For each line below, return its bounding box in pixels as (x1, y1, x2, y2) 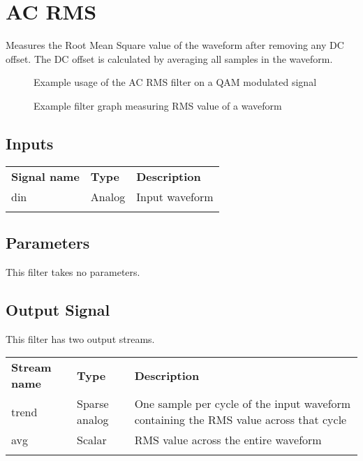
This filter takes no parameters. (6, 264, 140, 279)
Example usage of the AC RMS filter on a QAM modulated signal (34, 75, 317, 89)
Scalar (77, 432, 107, 448)
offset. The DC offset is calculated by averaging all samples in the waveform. (6, 51, 333, 66)
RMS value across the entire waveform (134, 432, 322, 448)
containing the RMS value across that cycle (134, 411, 347, 428)
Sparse (77, 395, 109, 412)
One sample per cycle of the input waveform (134, 395, 351, 412)
